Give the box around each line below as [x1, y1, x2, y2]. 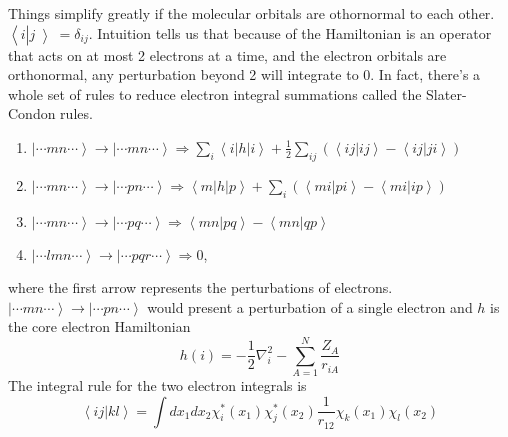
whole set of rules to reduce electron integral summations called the [8, 83, 422, 104]
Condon [8, 103, 56, 124]
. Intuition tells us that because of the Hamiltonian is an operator [88, 22, 492, 43]
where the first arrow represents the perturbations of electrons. [8, 277, 393, 298]
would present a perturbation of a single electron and [147, 296, 473, 317]
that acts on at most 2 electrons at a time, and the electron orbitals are [8, 44, 447, 65]
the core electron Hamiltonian [8, 316, 191, 337]
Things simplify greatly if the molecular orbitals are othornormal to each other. [8, 3, 495, 23]
